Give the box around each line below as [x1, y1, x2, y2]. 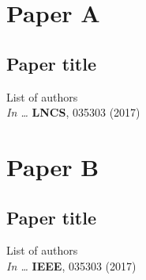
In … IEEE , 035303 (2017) [6, 257, 137, 274]
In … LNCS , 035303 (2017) [6, 104, 140, 121]
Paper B [6, 150, 99, 182]
